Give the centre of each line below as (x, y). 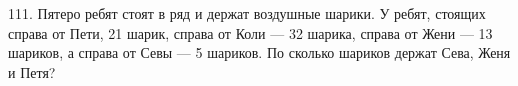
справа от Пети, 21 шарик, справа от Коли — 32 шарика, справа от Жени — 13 (250, 32)
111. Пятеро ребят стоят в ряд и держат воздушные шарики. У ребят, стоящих (247, 13)
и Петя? (32, 71)
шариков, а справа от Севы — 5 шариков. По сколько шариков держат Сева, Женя (259, 52)
